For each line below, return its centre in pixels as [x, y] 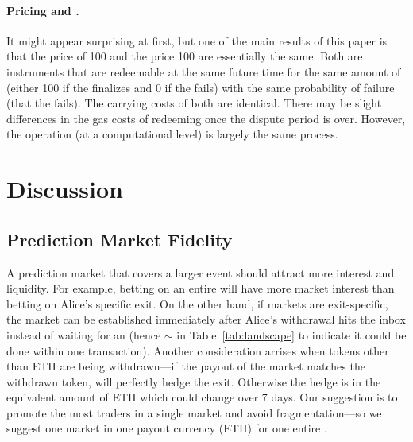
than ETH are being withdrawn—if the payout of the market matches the [186, 366]
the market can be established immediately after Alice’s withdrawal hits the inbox [206, 319]
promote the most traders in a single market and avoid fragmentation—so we [194, 412]
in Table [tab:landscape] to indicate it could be [291, 334]
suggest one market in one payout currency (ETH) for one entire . [167, 428]
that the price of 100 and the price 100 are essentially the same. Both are [185, 56]
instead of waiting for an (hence [84, 334]
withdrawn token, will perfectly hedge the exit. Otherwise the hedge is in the [194, 381]
